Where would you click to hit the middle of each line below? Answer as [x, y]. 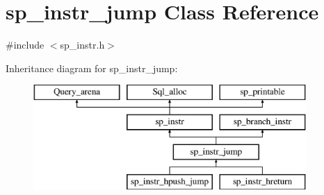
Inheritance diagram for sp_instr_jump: [92, 68]
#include [25, 45]
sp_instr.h [82, 45]
